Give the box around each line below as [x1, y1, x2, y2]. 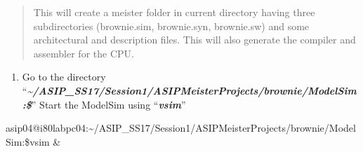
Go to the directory [22, 69, 106, 84]
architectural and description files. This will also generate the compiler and [33, 32, 356, 47]
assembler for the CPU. [33, 46, 134, 60]
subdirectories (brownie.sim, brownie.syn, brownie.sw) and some [33, 18, 310, 33]
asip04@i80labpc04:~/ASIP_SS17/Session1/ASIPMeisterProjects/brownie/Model [6, 120, 356, 135]
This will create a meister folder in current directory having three [33, 5, 315, 19]
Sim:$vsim [6, 134, 50, 148]
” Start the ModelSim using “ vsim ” [31, 97, 186, 111]
